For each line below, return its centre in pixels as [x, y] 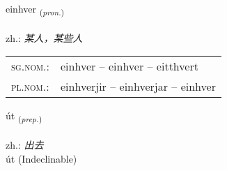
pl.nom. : [30, 87]
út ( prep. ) [24, 117]
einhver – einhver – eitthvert [130, 66]
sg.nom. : [30, 66]
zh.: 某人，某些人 [44, 37]
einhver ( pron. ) [35, 9]
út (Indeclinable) [41, 158]
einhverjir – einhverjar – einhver [138, 87]
